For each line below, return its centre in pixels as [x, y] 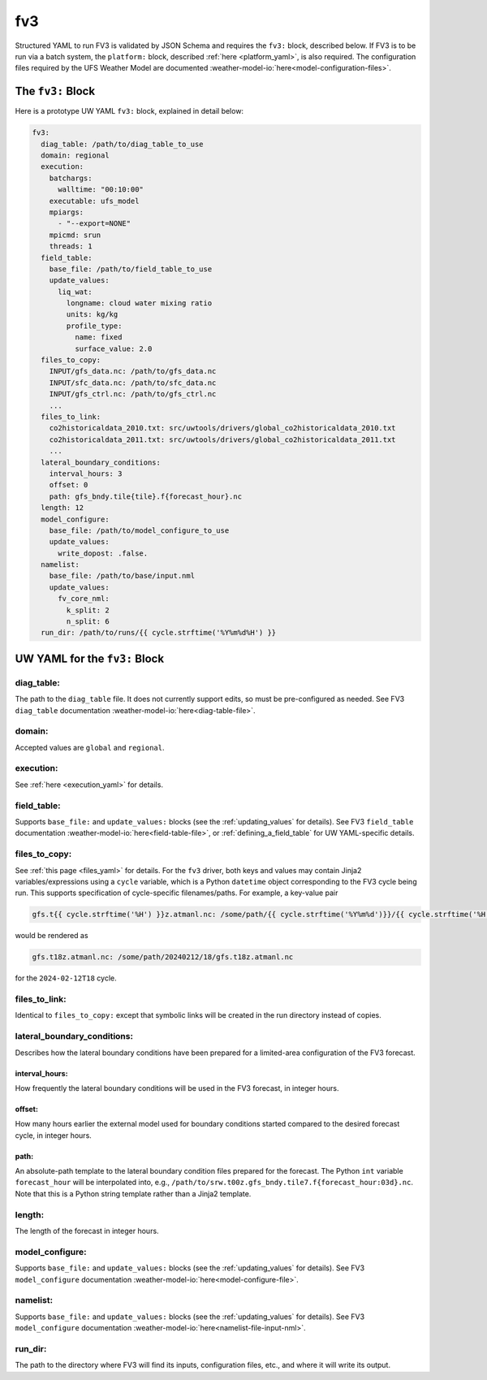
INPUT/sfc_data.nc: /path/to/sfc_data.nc [133, 383]
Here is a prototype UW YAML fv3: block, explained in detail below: [129, 111]
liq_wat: [75, 292]
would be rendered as [52, 936]
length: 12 [62, 508]
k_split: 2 [88, 610]
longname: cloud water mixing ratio [139, 303]
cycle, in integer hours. [54, 1135]
